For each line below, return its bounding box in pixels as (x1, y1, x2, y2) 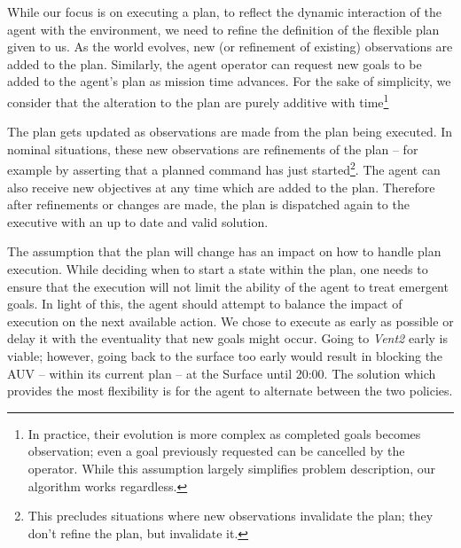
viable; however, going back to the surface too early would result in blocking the (7, 347, 443, 364)
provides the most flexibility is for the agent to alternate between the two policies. (7, 381, 453, 400)
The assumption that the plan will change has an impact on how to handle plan (7, 242, 441, 261)
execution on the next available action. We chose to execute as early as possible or (7, 311, 454, 330)
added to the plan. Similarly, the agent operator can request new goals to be (7, 54, 422, 73)
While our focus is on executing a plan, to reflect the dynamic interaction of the (7, 3, 441, 20)
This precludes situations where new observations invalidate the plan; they (27, 506, 434, 525)
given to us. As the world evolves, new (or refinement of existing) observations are (7, 37, 453, 56)
